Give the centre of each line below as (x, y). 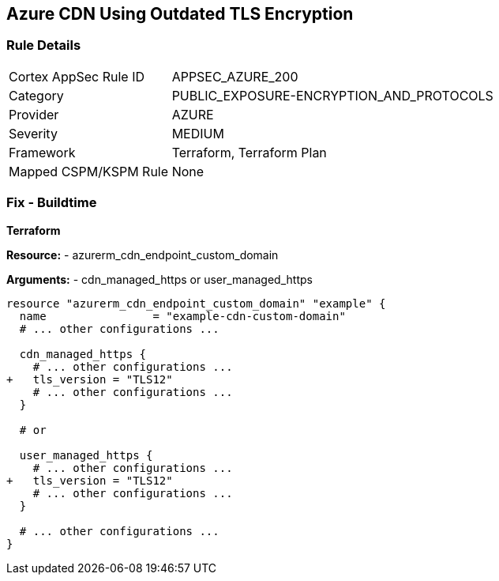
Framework (42, 152)
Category (36, 95)
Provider (34, 114)
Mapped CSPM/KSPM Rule (89, 171)
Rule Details (44, 45)
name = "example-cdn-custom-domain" (182, 316)
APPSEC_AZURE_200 (235, 76)
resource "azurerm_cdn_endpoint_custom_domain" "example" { (196, 303)
